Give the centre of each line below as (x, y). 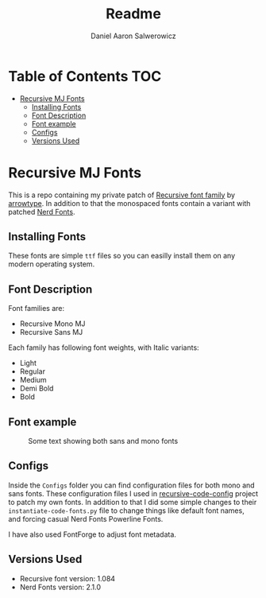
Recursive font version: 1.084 (67, 578)
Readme (133, 14)
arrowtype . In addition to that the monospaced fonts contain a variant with (129, 203)
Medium (33, 380)
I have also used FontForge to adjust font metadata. (93, 534)
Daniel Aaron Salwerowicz (133, 36)
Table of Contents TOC (85, 76)
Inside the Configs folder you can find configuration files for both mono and (132, 485)
